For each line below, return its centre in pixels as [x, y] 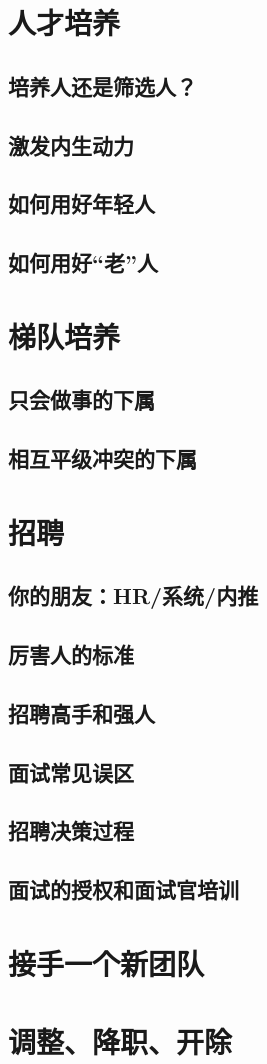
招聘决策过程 [71, 830]
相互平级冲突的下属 [102, 458]
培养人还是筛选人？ [102, 85]
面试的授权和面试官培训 [123, 889]
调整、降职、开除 [120, 1041]
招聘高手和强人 [81, 712]
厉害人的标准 [71, 653]
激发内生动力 [71, 144]
